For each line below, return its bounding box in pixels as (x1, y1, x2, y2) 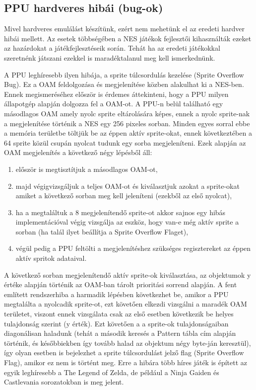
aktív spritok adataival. (15, 253, 87, 263)
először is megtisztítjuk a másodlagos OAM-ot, (15, 163, 158, 174)
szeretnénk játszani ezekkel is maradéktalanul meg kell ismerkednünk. (4, 52, 215, 63)
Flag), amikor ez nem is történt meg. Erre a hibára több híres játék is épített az (4, 357, 248, 368)
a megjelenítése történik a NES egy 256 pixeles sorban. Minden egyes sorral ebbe (4, 118, 250, 128)
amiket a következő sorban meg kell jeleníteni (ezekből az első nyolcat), (15, 190, 232, 201)
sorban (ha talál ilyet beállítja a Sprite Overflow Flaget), (15, 226, 189, 236)
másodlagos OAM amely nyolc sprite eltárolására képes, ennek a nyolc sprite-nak (4, 108, 250, 118)
